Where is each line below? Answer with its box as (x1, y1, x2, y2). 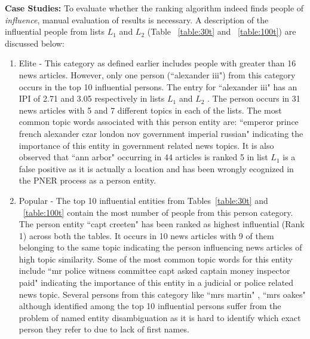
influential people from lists (5, 25, 105, 38)
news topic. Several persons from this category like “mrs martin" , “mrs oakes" (19, 288, 306, 300)
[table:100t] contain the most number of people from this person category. (23, 206, 293, 218)
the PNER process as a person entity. (19, 174, 156, 187)
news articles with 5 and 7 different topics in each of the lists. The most (19, 103, 282, 116)
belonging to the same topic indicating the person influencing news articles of (19, 241, 302, 254)
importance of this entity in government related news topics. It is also (19, 139, 274, 151)
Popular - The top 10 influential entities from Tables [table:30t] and (19, 194, 268, 206)
